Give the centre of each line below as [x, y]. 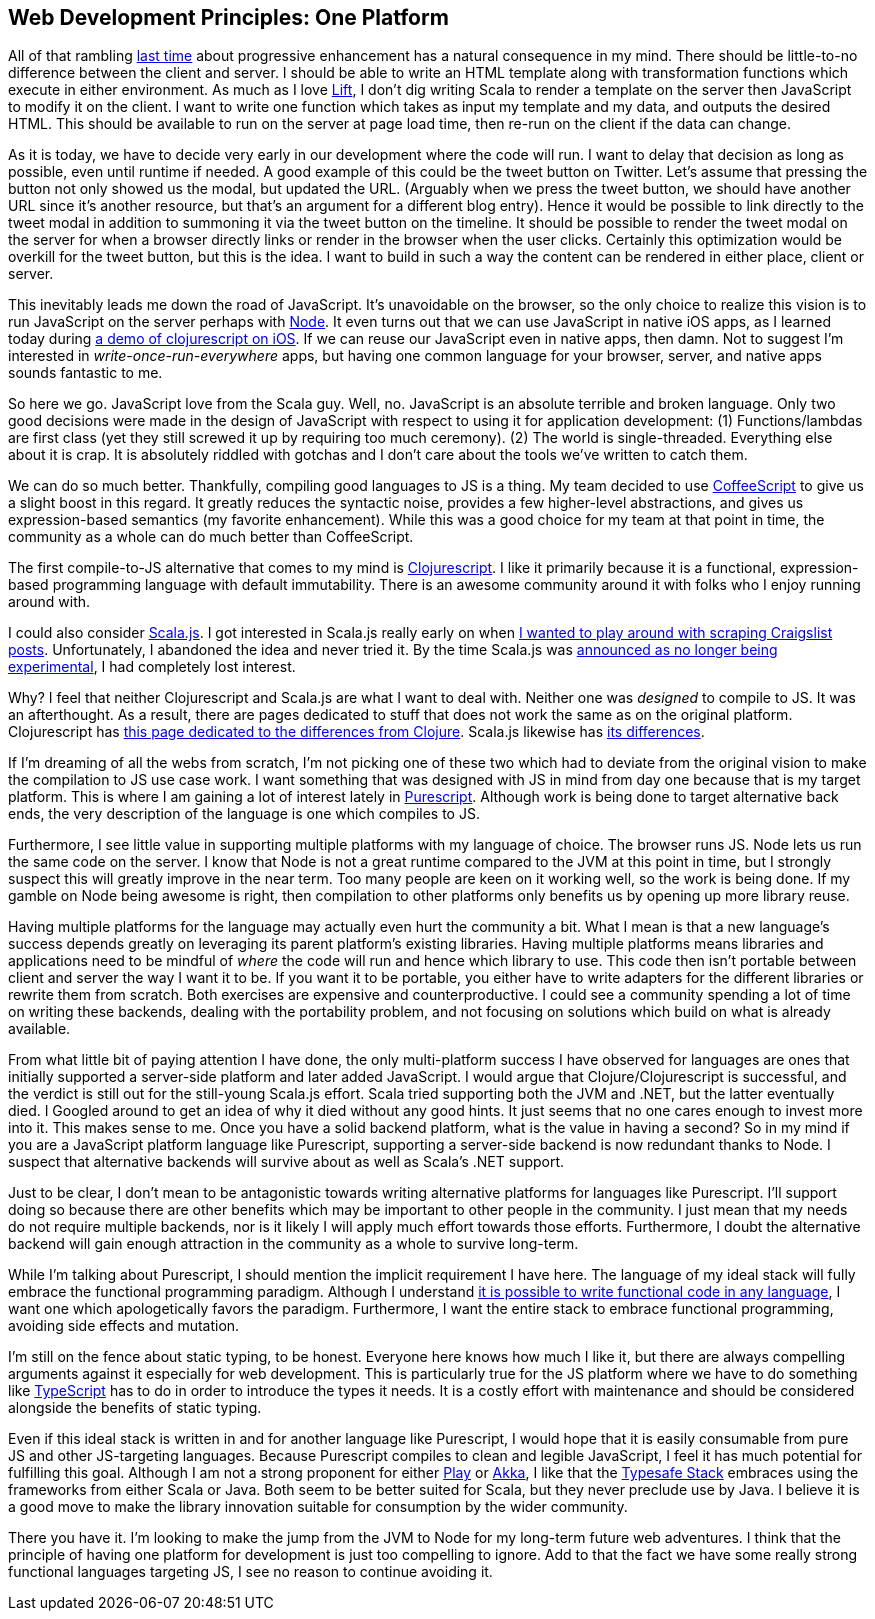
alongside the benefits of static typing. [135, 1408]
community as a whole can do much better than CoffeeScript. [211, 537]
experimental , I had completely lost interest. [152, 667]
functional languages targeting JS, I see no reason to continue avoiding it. [250, 1572]
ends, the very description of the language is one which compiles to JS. [244, 814]
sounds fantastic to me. [85, 373]
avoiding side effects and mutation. [124, 1326]
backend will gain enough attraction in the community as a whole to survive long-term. [293, 1244]
